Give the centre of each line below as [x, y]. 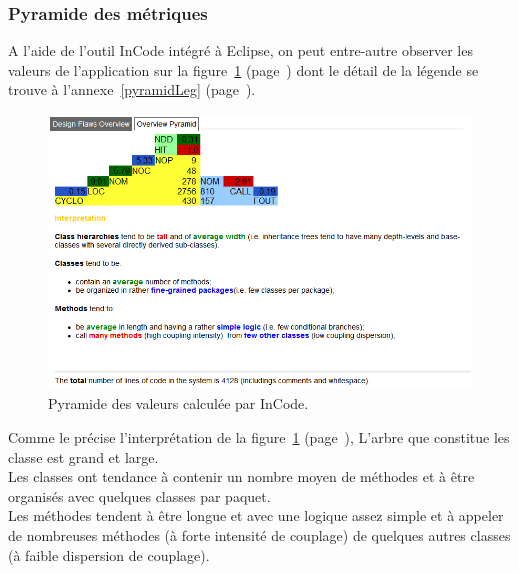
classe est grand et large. [83, 456]
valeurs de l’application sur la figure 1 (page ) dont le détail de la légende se [243, 69]
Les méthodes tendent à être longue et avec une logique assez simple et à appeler [256, 515]
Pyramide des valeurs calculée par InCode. [178, 403]
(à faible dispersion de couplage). [109, 554]
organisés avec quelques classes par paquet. [139, 495]
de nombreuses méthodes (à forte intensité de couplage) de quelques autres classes [259, 534]
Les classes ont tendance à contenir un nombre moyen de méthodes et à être [241, 476]
